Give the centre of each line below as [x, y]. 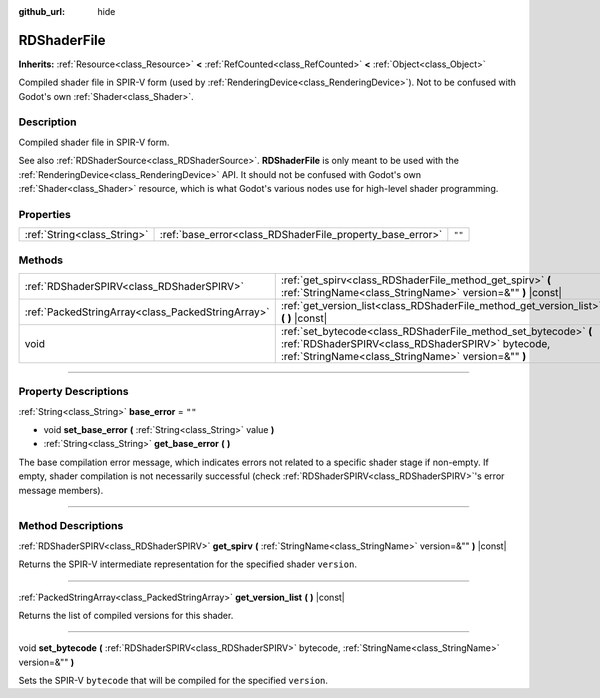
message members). [61, 490]
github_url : [41, 11]
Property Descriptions [73, 392]
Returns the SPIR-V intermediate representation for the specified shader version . [187, 564]
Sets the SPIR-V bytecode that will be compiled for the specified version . [173, 681]
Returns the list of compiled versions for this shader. [126, 615]
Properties [45, 214]
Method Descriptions [71, 526]
